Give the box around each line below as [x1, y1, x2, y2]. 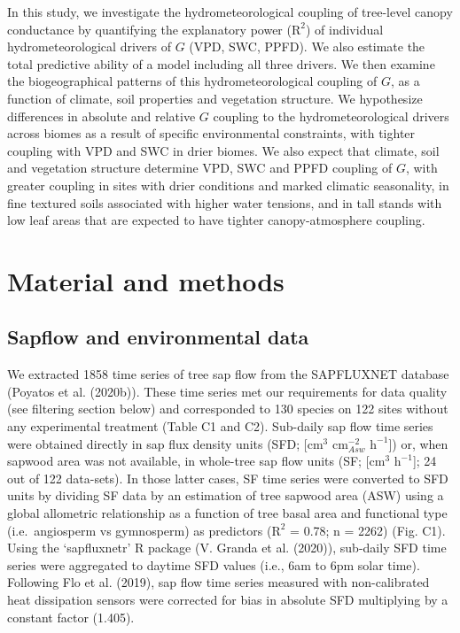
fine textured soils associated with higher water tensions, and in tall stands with [7, 193, 442, 212]
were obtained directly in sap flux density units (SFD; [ [7, 434, 308, 452]
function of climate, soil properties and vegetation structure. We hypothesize [7, 89, 423, 107]
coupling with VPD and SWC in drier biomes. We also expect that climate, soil [7, 141, 440, 159]
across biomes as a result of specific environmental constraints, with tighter [7, 124, 416, 143]
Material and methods [7, 262, 285, 298]
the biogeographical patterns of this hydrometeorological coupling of [7, 72, 378, 90]
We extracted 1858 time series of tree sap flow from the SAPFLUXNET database [7, 365, 449, 383]
